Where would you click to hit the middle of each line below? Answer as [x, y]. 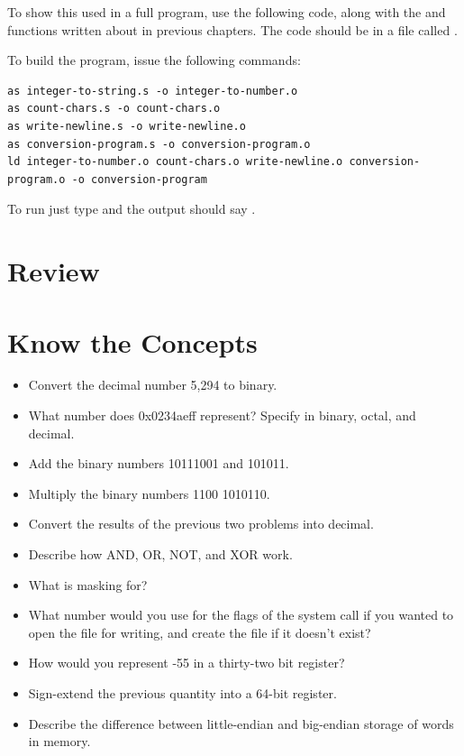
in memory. [59, 741]
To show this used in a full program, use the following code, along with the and [227, 12]
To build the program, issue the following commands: [154, 60]
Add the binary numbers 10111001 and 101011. [159, 463]
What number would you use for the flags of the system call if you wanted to [241, 615]
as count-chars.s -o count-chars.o [114, 109]
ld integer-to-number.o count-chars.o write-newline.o [175, 162]
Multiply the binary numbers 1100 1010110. [149, 493]
